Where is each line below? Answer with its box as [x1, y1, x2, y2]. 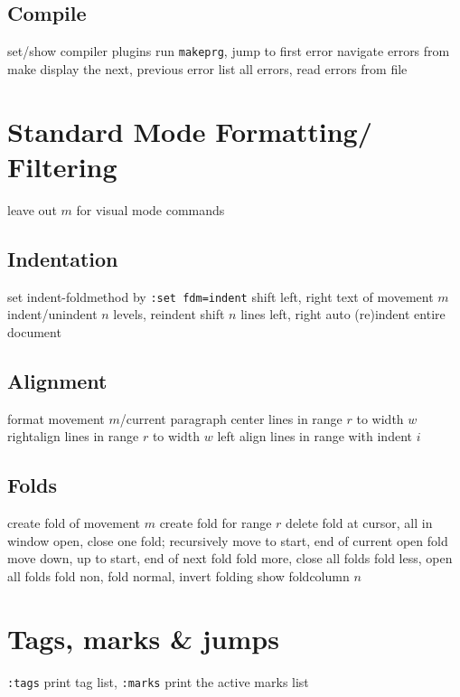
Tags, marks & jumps [7, 619, 279, 656]
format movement [7, 409, 105, 428]
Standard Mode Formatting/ [7, 112, 372, 149]
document [7, 322, 61, 341]
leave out [7, 200, 57, 219]
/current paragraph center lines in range [119, 409, 343, 428]
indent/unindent [7, 305, 98, 324]
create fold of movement [7, 513, 141, 532]
